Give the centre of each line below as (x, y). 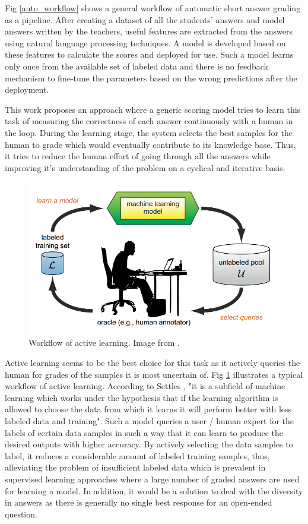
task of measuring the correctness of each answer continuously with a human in (149, 121)
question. (21, 514)
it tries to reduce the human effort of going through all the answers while (138, 156)
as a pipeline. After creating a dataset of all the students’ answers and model (145, 19)
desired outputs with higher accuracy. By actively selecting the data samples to (149, 444)
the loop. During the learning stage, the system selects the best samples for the (149, 132)
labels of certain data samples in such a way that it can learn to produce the (144, 432)
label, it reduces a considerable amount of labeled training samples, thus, (137, 455)
